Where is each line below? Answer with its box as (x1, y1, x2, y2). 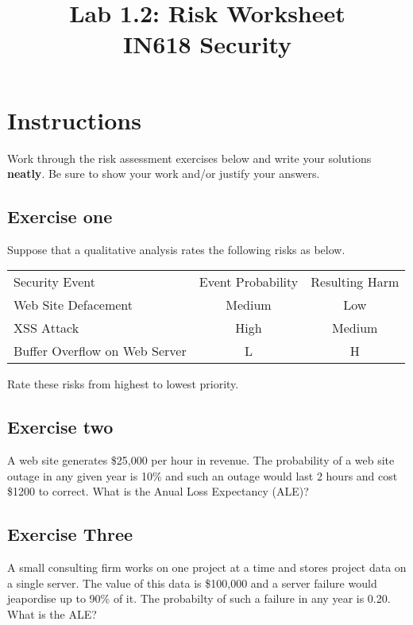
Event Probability (199, 272, 299, 291)
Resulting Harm (311, 272, 399, 291)
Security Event (14, 272, 95, 291)
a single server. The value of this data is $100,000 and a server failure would (7, 574, 377, 591)
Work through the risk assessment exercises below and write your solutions (7, 149, 372, 166)
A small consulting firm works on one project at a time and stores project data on (7, 559, 407, 576)
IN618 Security (122, 28, 292, 60)
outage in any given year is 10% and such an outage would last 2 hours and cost (7, 467, 398, 484)
